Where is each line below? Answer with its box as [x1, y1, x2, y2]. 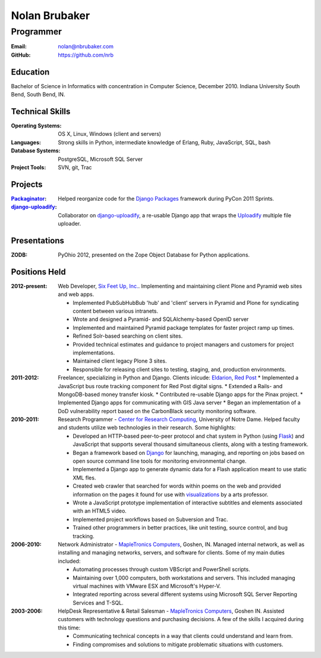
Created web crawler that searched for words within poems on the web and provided [73, 482, 281, 489]
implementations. [73, 349, 115, 356]
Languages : [11, 139, 42, 146]
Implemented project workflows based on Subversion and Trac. [73, 516, 228, 523]
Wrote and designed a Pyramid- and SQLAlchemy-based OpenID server [73, 316, 249, 323]
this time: [58, 624, 81, 631]
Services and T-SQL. [73, 599, 124, 606]
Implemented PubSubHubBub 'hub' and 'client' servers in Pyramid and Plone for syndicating [73, 299, 300, 306]
